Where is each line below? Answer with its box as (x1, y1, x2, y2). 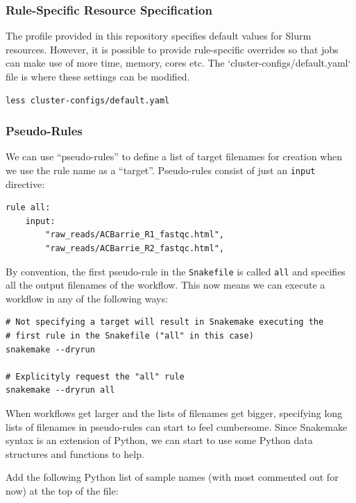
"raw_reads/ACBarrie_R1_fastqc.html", (45, 230, 224, 240)
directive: (6, 176, 45, 191)
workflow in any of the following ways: (6, 291, 168, 305)
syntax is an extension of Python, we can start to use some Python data (6, 433, 313, 447)
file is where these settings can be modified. (6, 69, 190, 83)
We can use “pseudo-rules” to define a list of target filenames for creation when (6, 149, 343, 164)
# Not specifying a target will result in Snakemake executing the (6, 317, 324, 327)
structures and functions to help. (6, 446, 144, 461)
